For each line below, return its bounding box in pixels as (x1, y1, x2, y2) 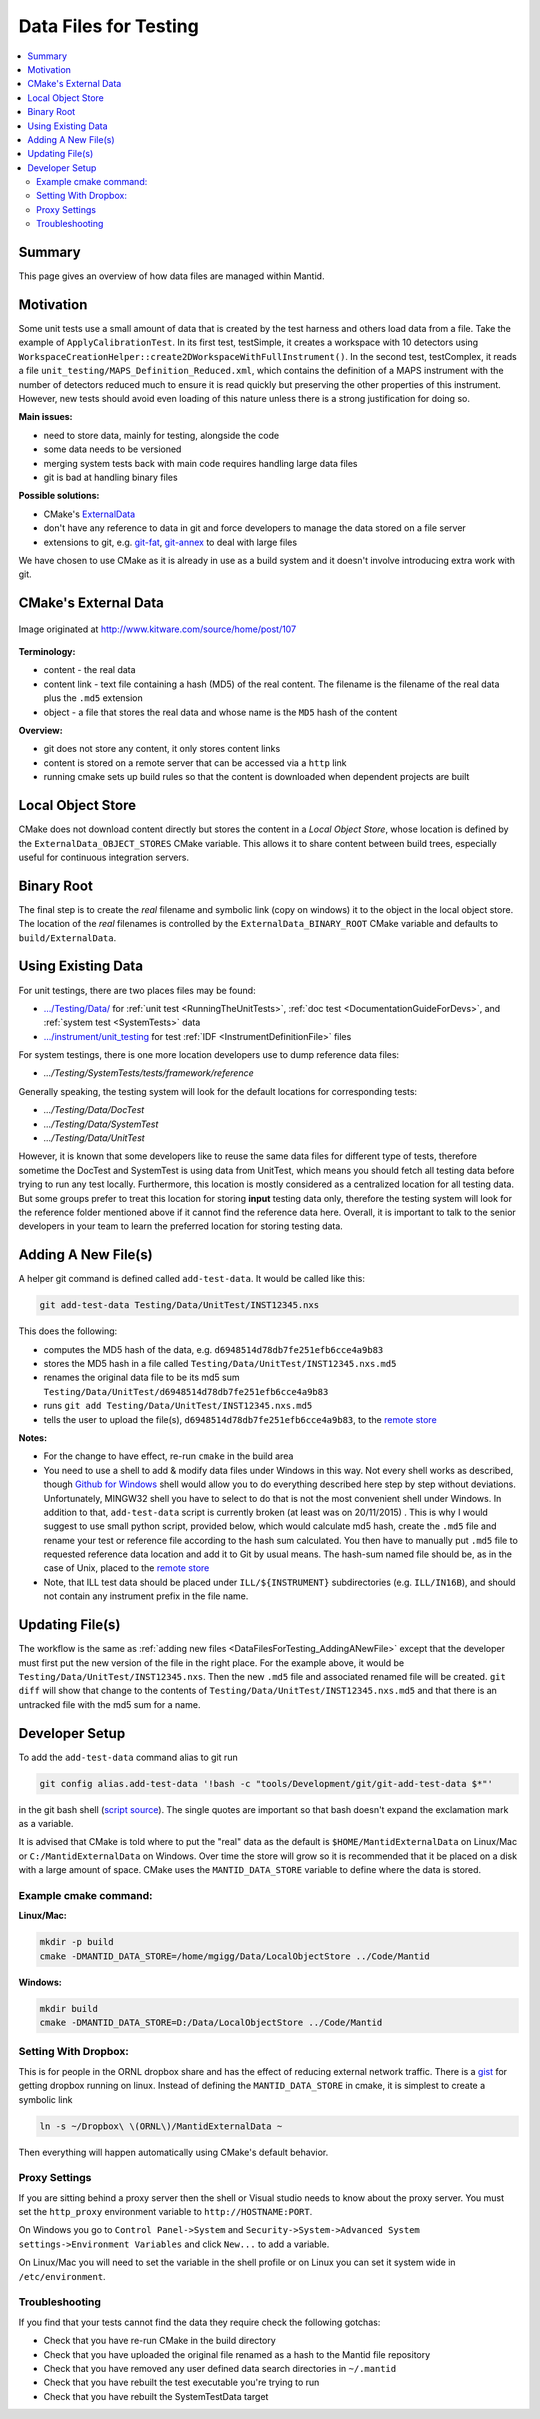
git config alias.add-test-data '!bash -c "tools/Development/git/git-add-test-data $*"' (39, 1778, 494, 1789)
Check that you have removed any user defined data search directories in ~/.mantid (43, 2362, 397, 2374)
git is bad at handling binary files (43, 471, 179, 483)
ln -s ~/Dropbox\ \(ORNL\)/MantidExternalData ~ (39, 2120, 283, 2132)
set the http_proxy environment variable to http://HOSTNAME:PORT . (18, 2206, 313, 2218)
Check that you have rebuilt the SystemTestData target (43, 2390, 269, 2402)
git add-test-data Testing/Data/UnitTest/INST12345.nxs (39, 1300, 320, 1311)
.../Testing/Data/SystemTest (43, 1118, 159, 1130)
